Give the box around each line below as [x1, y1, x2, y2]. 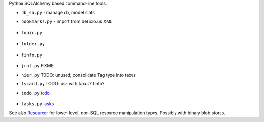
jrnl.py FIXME [21, 63, 54, 69]
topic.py [21, 30, 43, 36]
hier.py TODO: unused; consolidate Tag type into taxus [21, 72, 136, 78]
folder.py [21, 41, 45, 46]
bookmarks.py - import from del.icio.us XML [21, 19, 112, 24]
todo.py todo [21, 90, 50, 96]
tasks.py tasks [21, 101, 54, 107]
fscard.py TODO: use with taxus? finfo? [21, 81, 105, 87]
